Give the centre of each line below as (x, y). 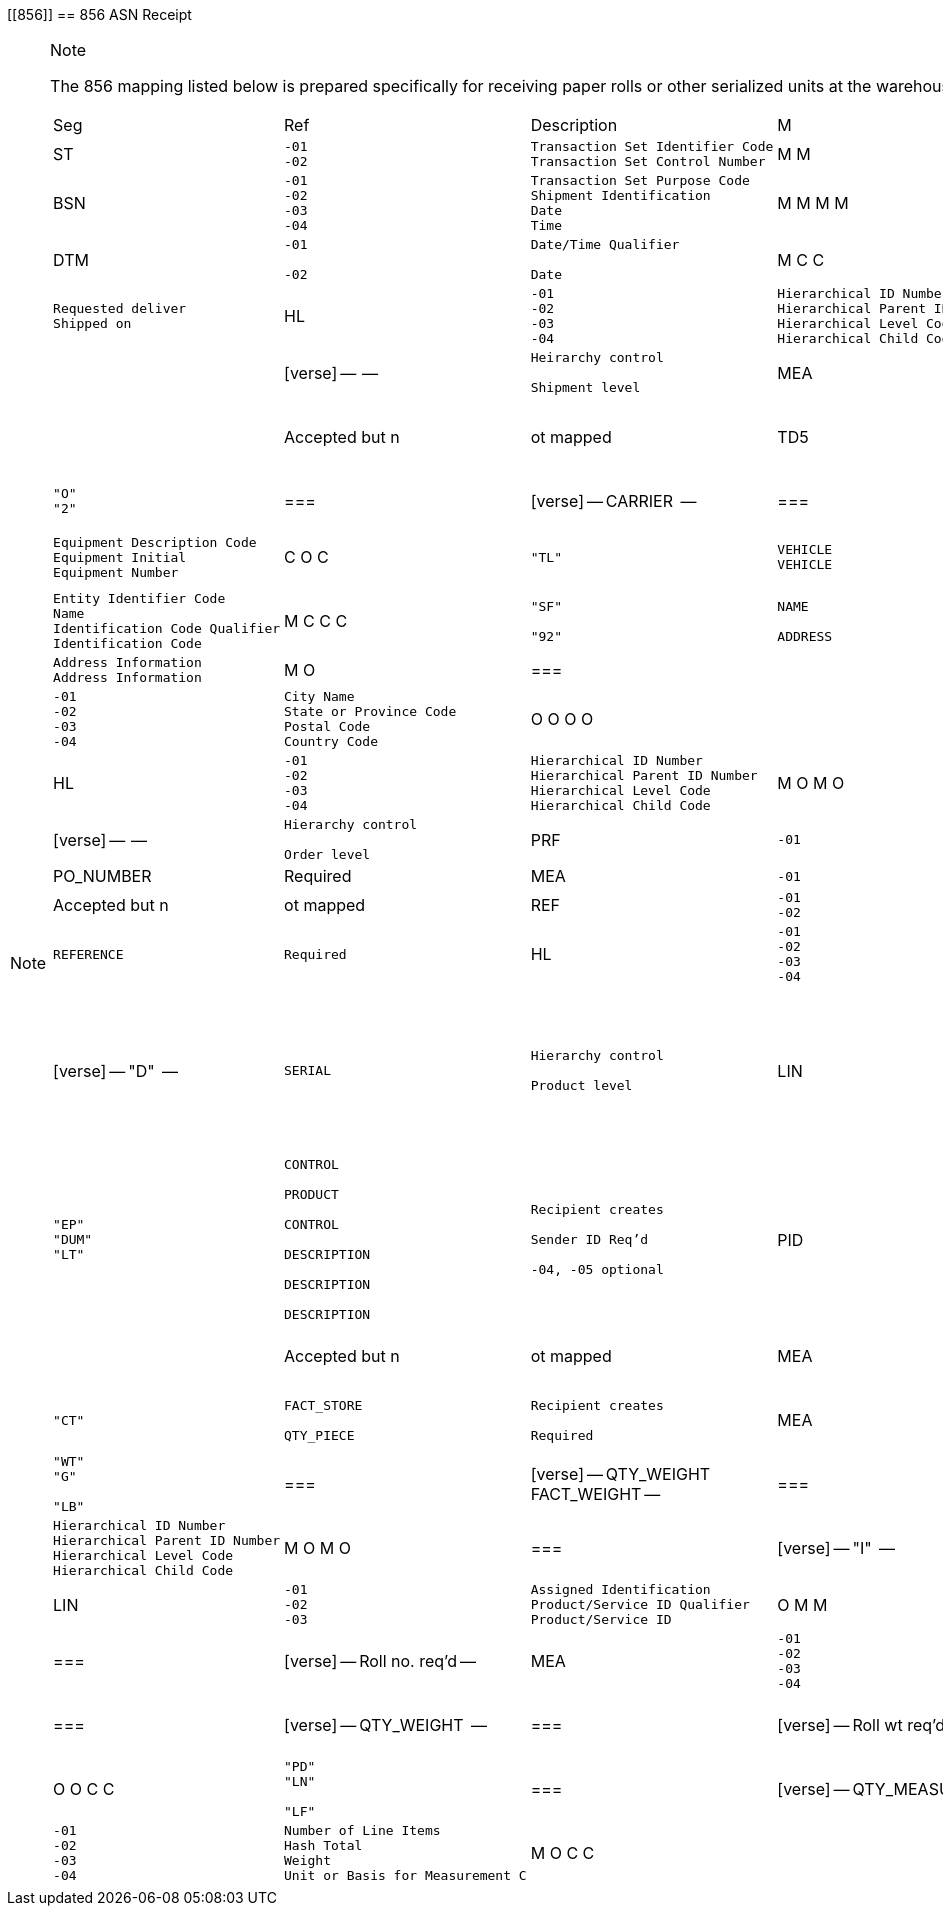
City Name (319, 696)
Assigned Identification (620, 1589)
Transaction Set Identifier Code (652, 146)
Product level (581, 1085)
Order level (327, 854)
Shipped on (92, 323)
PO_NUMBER (102, 876)
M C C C (316, 621)
